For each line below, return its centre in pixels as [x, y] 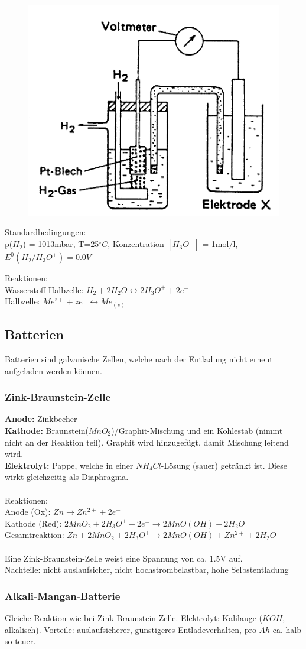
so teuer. [20, 641]
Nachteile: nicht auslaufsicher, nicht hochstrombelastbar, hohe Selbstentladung [147, 570]
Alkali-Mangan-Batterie [63, 596]
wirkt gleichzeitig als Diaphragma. [67, 477]
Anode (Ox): [28, 512]
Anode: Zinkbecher [41, 419]
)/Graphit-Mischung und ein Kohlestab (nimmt [197, 430]
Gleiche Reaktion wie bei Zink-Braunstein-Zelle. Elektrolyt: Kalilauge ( [134, 617]
